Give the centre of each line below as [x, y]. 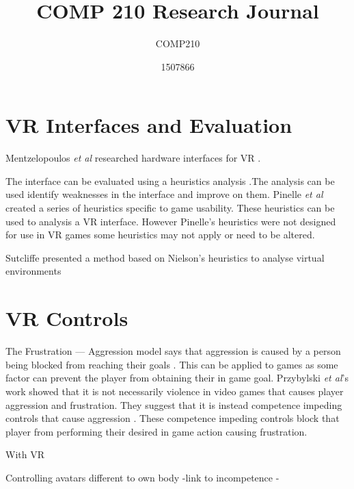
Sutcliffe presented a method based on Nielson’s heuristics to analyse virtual [165, 257]
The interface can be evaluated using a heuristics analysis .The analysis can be [170, 180]
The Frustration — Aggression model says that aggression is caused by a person [173, 351]
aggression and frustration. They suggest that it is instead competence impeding [174, 404]
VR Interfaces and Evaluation [149, 125]
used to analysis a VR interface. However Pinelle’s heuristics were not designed [171, 221]
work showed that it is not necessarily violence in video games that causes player [175, 391]
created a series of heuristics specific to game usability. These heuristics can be [170, 208]
